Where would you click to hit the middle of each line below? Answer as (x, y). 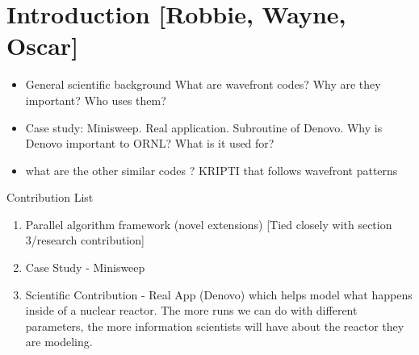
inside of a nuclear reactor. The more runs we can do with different (191, 310)
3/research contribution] (85, 240)
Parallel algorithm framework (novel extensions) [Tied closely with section (209, 224)
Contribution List (50, 197)
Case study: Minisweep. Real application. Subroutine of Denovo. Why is (204, 127)
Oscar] (43, 46)
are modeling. (59, 342)
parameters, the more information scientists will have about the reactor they (215, 326)
